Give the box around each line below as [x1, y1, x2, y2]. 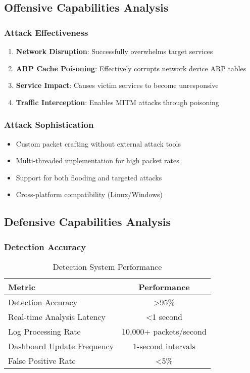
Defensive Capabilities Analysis [4, 214, 171, 229]
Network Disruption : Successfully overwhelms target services [16, 46, 213, 56]
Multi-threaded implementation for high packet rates [16, 155, 179, 166]
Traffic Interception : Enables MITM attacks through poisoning [16, 97, 219, 107]
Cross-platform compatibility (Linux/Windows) [16, 189, 163, 200]
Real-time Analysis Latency [8, 310, 106, 322]
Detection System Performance [53, 260, 162, 272]
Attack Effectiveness [4, 26, 88, 38]
